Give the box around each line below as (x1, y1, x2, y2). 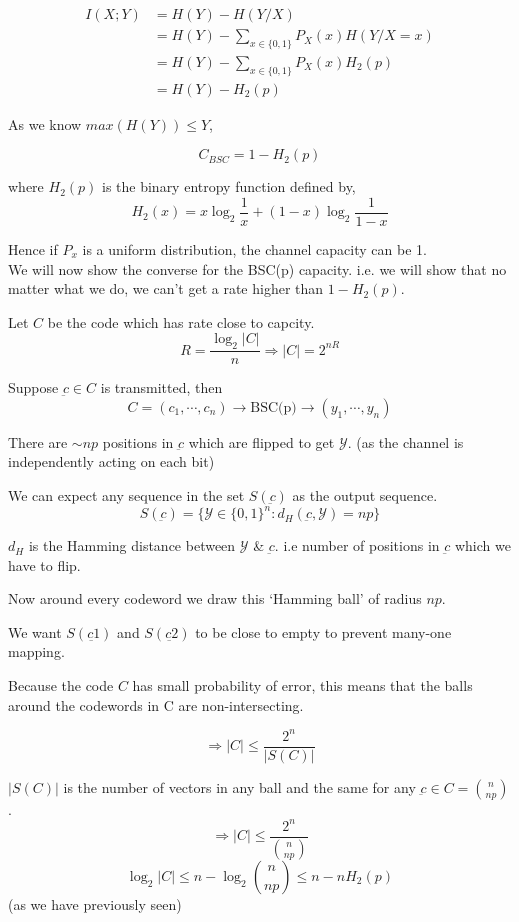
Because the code (8, 675, 114, 696)
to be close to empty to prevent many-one (195, 621, 452, 642)
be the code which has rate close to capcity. (47, 311, 315, 332)
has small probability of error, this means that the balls (132, 675, 473, 696)
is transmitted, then (100, 377, 223, 398)
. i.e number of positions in (274, 535, 440, 556)
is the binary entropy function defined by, (101, 176, 356, 197)
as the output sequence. (292, 484, 438, 505)
